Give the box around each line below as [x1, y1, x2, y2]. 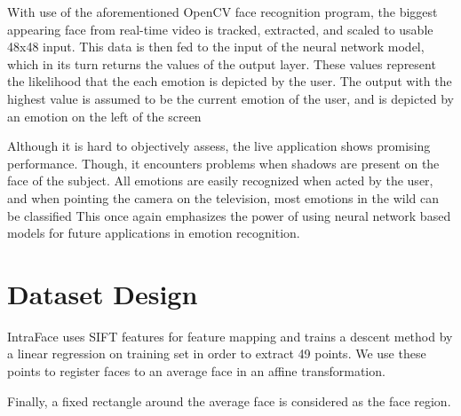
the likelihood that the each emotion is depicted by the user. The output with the [7, 72, 452, 90]
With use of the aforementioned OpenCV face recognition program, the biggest [7, 3, 438, 20]
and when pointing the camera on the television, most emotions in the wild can [7, 188, 439, 207]
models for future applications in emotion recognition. [7, 224, 300, 242]
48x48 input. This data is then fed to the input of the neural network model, [7, 37, 425, 56]
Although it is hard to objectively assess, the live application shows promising [7, 137, 431, 155]
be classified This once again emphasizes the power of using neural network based [7, 206, 451, 224]
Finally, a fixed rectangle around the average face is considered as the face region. [7, 391, 451, 410]
